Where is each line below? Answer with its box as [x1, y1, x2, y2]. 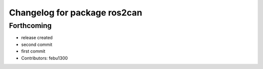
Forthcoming [9, 21, 52, 30]
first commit [21, 48, 46, 54]
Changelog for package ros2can [9, 7, 142, 18]
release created [21, 35, 53, 41]
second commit [21, 41, 53, 47]
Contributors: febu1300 [21, 55, 68, 61]
